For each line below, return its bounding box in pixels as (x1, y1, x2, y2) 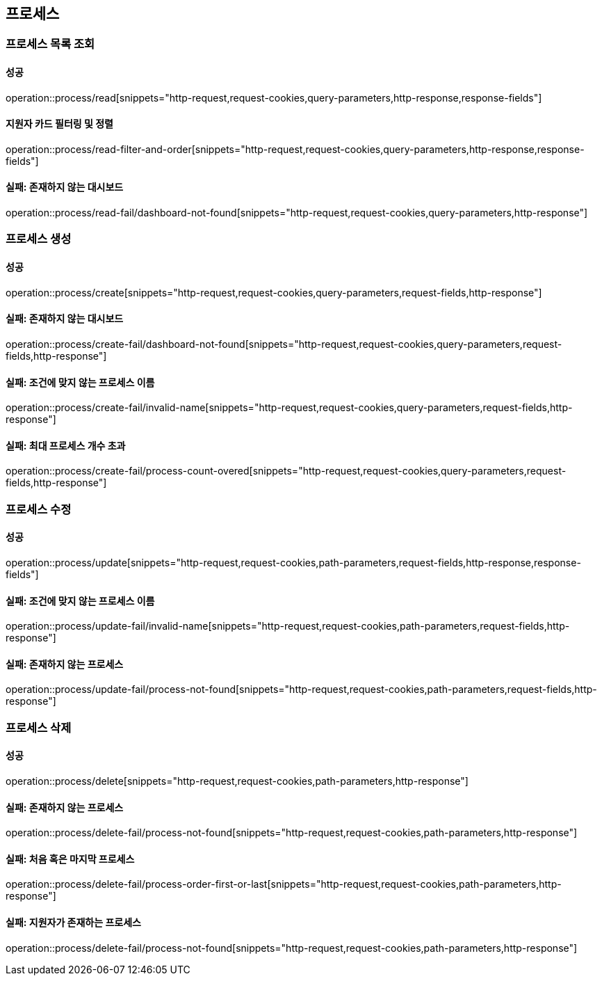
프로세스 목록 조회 (6, 37, 95, 51)
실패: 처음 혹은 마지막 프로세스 (6, 852, 135, 865)
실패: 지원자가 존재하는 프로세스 (6, 916, 141, 928)
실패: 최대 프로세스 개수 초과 (6, 439, 126, 452)
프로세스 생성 (6, 232, 72, 246)
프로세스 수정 (6, 502, 72, 516)
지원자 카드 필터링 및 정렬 (6, 118, 113, 130)
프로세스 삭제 (6, 720, 72, 735)
